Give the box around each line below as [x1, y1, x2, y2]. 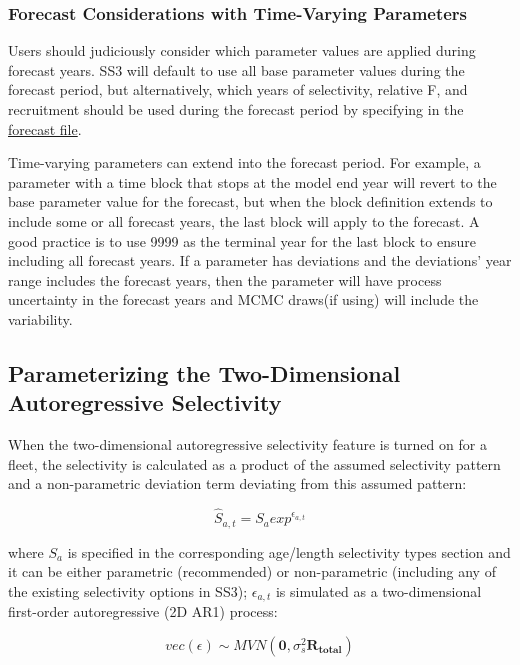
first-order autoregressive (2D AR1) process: [8, 601, 278, 622]
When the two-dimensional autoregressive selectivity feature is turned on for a [8, 434, 487, 455]
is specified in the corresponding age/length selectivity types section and [67, 541, 511, 562]
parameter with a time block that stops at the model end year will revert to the [8, 171, 497, 192]
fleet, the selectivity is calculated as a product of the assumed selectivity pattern [8, 453, 501, 474]
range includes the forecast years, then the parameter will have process [8, 269, 442, 290]
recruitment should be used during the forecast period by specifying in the [8, 99, 464, 119]
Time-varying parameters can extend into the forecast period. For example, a [8, 152, 481, 173]
